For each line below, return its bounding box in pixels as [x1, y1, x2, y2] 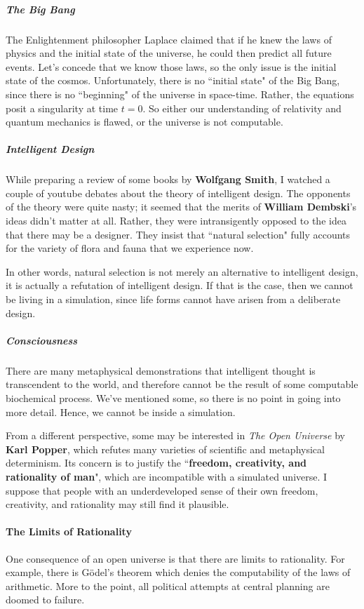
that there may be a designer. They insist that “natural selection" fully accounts [6, 227, 351, 241]
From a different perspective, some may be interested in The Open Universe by [6, 428, 345, 443]
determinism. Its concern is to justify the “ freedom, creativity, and [6, 455, 307, 470]
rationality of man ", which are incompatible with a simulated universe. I [6, 469, 328, 483]
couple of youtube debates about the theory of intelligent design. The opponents [6, 185, 351, 200]
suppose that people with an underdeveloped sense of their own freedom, [6, 483, 318, 497]
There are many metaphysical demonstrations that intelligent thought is [6, 363, 316, 377]
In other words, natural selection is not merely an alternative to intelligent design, [6, 264, 358, 279]
